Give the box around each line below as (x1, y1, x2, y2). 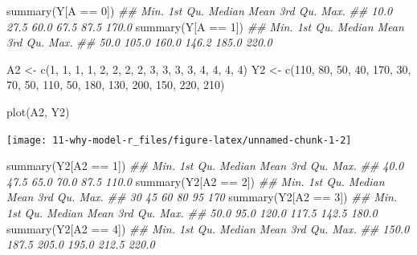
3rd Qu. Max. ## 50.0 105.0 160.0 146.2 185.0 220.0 (6, 34, 272, 51)
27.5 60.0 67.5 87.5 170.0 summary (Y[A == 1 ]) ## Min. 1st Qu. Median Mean (6, 18, 404, 34)
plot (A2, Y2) (6, 103, 70, 119)
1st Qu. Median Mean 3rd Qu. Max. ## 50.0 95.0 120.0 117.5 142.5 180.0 (6, 204, 378, 221)
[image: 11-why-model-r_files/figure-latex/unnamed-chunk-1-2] (6, 134, 352, 146)
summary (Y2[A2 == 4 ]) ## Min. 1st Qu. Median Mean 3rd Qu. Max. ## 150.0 (6, 220, 410, 237)
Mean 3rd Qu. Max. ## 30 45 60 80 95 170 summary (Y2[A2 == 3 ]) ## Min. (6, 188, 398, 205)
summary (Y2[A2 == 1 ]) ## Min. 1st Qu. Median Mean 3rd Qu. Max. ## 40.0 (6, 157, 404, 174)
